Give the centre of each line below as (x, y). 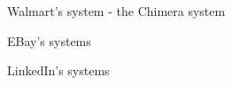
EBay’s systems (49, 40)
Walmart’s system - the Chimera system (116, 11)
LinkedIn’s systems (58, 70)
